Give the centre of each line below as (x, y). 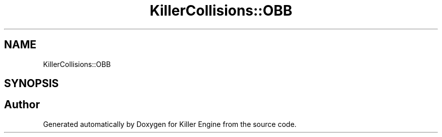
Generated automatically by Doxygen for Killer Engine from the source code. (170, 124)
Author (22, 105)
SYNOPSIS (32, 84)
